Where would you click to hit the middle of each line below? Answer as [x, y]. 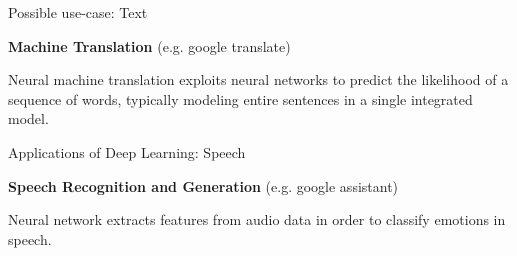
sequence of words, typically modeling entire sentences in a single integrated [240, 98]
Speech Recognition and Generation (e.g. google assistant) [203, 185]
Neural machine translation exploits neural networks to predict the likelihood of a [258, 79]
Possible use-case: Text [78, 12]
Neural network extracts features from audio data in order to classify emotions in [257, 219]
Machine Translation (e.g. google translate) [149, 45]
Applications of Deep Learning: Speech [127, 151]
